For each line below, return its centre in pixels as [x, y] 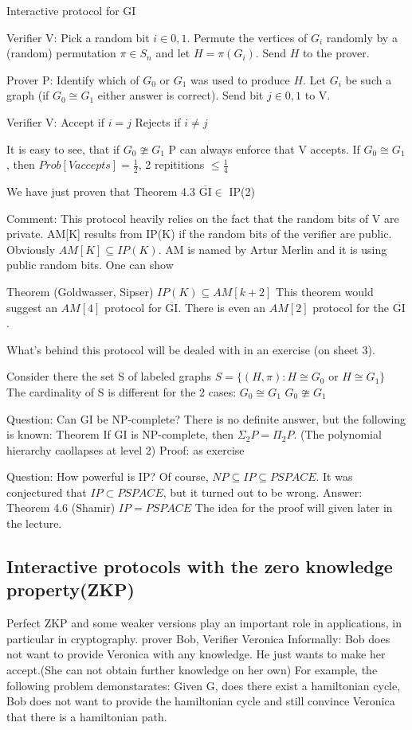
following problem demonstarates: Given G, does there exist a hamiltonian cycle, [204, 685]
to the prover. [336, 53]
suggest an [32, 307]
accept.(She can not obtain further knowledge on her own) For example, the [192, 670]
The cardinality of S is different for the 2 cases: [122, 391]
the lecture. [34, 523]
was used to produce [240, 79]
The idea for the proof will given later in [294, 507]
